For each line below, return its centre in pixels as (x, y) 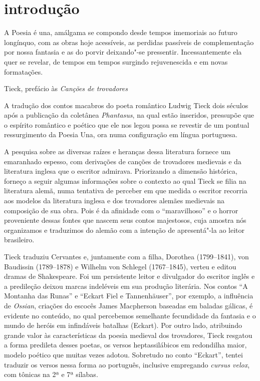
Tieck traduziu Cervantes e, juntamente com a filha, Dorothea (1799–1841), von (126, 256)
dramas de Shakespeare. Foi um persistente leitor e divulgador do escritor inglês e (129, 276)
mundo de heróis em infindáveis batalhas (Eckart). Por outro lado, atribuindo (123, 325)
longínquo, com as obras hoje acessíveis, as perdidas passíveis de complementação (129, 42)
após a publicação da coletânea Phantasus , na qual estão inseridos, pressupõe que (129, 115)
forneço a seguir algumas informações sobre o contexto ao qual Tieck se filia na (125, 180)
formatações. (24, 71)
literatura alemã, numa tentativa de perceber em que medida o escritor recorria (126, 190)
